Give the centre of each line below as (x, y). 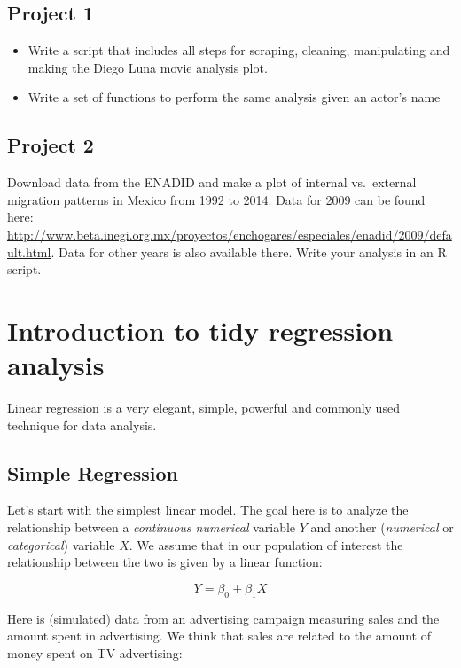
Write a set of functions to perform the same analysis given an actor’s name (234, 97)
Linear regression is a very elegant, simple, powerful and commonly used (203, 408)
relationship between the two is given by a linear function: (165, 562)
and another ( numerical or (382, 527)
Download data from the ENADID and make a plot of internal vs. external (212, 182)
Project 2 (51, 145)
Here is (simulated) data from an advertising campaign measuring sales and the (223, 618)
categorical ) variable (61, 544)
